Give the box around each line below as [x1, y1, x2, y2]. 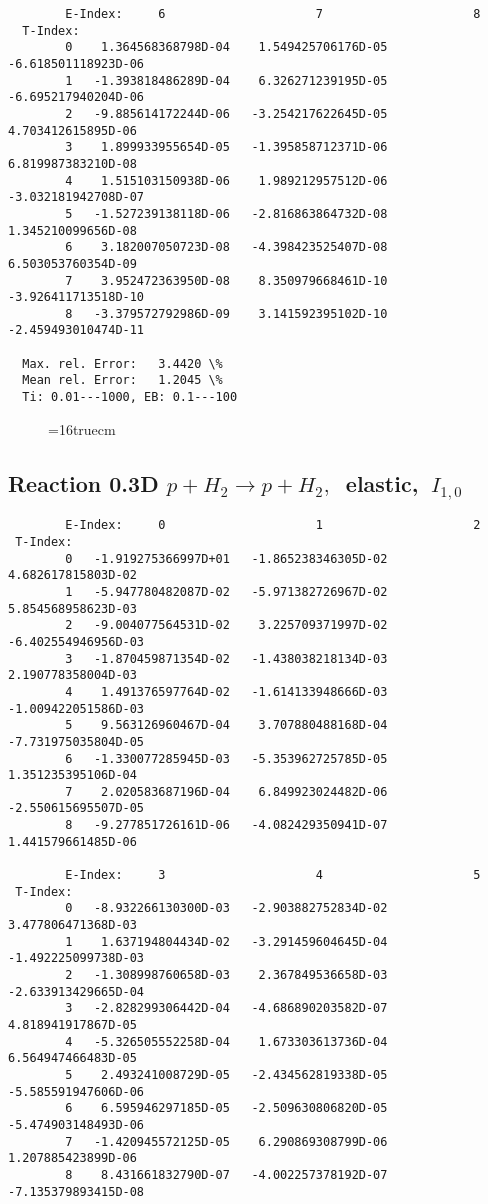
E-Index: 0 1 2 [65, 518, 481, 533]
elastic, [345, 467, 419, 498]
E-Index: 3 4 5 [65, 868, 481, 883]
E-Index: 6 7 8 [65, 7, 481, 21]
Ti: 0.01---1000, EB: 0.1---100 [22, 390, 238, 405]
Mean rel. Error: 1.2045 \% [22, 373, 223, 388]
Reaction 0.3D [8, 467, 159, 498]
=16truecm [48, 418, 116, 439]
